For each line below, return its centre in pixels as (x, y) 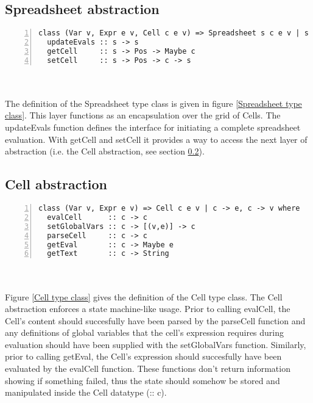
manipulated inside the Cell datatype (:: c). (86, 392)
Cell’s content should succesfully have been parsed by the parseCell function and (155, 320)
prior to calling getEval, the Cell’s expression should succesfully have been (143, 356)
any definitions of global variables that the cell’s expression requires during (145, 332)
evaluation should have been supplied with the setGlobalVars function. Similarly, (156, 344)
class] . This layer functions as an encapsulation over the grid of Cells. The (143, 115)
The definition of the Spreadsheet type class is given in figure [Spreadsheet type (153, 103)
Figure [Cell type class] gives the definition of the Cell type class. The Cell (144, 296)
